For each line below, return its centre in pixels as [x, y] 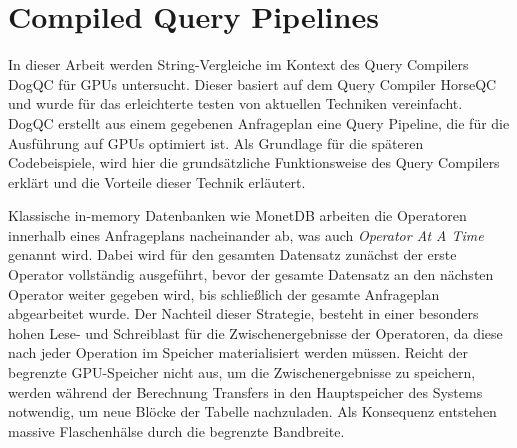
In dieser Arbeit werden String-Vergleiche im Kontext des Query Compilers [238, 64]
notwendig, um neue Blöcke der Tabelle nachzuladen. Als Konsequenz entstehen [252, 411]
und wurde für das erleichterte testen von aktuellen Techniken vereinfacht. [235, 103]
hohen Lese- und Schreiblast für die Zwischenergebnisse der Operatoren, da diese [255, 332]
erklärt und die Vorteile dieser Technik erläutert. [157, 181]
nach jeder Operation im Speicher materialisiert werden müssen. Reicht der [238, 352]
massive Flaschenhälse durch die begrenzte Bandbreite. [176, 430]
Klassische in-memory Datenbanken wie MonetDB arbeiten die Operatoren [237, 215]
